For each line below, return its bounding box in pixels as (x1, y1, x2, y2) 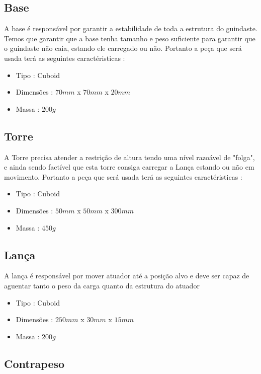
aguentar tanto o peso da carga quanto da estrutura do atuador (4, 280, 200, 290)
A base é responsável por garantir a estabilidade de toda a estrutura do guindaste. (4, 23, 257, 34)
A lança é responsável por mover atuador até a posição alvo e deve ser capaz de (4, 270, 249, 281)
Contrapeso (4, 355, 65, 371)
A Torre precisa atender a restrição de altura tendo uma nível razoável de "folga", (4, 152, 255, 162)
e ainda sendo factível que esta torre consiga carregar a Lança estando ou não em (4, 162, 254, 172)
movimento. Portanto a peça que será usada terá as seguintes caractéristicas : (4, 171, 242, 182)
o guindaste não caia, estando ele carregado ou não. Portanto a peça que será (4, 43, 242, 53)
